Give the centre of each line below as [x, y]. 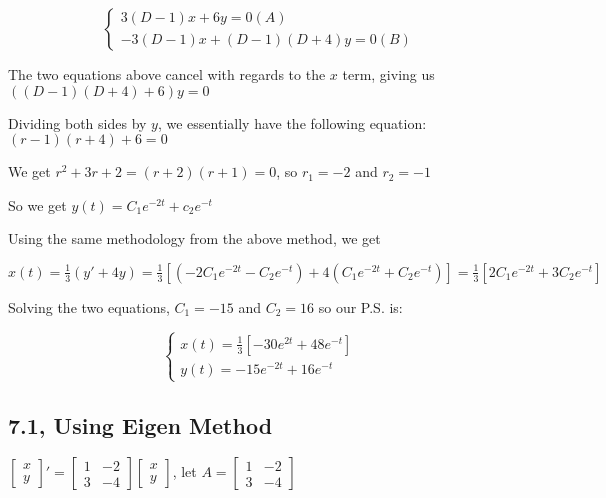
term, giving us [388, 74]
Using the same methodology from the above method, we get [194, 238]
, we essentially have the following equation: [292, 122]
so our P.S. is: [360, 306]
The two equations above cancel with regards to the [167, 74]
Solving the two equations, [89, 306]
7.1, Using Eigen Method [140, 424]
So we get [37, 204]
